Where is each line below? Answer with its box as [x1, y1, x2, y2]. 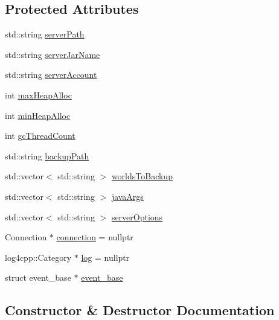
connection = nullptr [56, 231, 133, 243]
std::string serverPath [5, 28, 85, 40]
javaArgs [111, 190, 144, 202]
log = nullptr [81, 251, 130, 263]
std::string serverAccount [5, 68, 97, 81]
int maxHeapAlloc [5, 88, 72, 101]
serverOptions [111, 210, 163, 223]
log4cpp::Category [5, 251, 72, 263]
